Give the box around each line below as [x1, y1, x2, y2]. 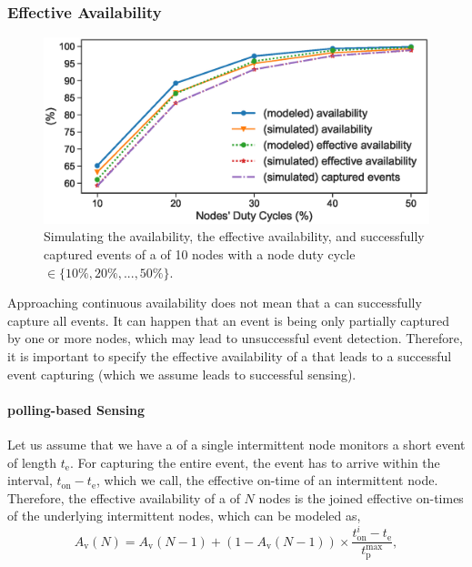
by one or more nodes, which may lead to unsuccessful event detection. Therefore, [7, 329, 463, 348]
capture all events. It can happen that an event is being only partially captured [7, 310, 450, 329]
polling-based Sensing [7, 400, 146, 419]
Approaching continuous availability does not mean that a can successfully [7, 293, 422, 312]
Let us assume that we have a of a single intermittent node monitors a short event [7, 434, 466, 453]
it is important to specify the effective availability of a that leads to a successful [7, 346, 452, 365]
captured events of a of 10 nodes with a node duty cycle [44, 244, 356, 263]
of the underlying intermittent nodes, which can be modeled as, [7, 506, 361, 525]
